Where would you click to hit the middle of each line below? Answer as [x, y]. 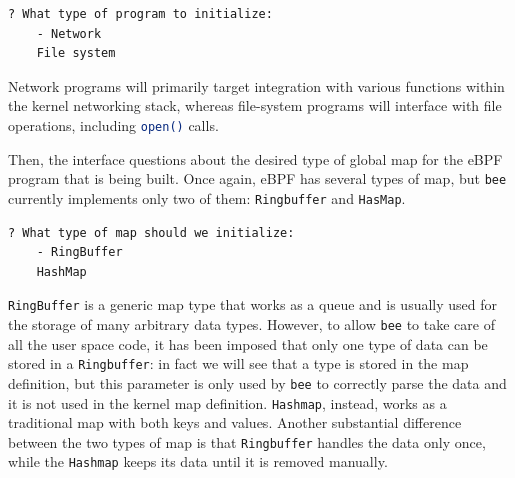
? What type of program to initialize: [140, 14]
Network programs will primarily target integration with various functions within [256, 85]
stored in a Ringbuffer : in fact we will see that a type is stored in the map [238, 363]
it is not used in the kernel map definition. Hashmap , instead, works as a [227, 402]
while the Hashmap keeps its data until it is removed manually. [198, 461]
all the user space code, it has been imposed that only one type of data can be [248, 343]
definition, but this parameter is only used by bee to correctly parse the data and [257, 382]
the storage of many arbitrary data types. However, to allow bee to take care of [251, 323]
